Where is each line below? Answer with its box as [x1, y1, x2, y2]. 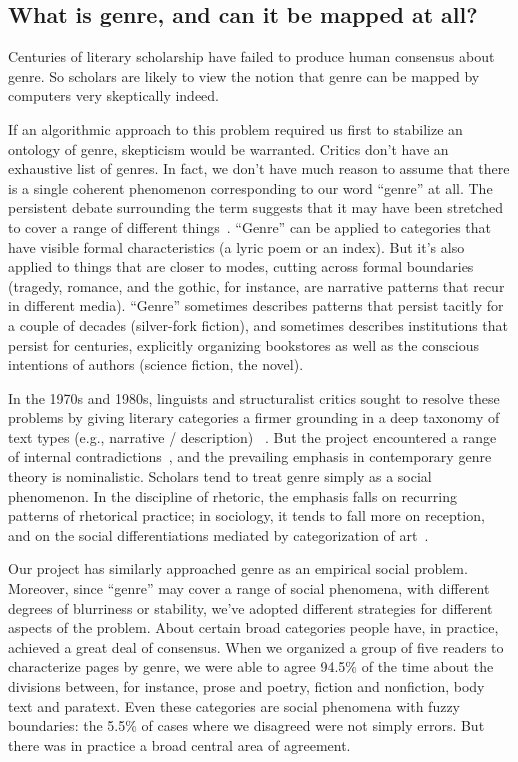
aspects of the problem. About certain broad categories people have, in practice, [8, 617, 499, 638]
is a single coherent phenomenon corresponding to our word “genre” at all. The [8, 177, 493, 198]
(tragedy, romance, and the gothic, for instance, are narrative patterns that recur [8, 275, 505, 296]
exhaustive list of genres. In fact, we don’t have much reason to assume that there [8, 158, 510, 179]
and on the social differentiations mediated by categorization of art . [8, 524, 429, 545]
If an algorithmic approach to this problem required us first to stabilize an [8, 118, 463, 139]
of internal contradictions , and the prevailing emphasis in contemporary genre [8, 446, 492, 467]
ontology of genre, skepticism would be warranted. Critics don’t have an [8, 138, 449, 159]
